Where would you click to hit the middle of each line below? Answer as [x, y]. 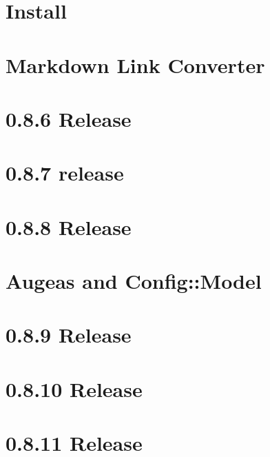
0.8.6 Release [69, 118]
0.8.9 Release [69, 335]
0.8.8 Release [69, 226]
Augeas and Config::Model [134, 281]
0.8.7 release [65, 173]
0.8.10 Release [74, 388]
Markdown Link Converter [135, 64]
